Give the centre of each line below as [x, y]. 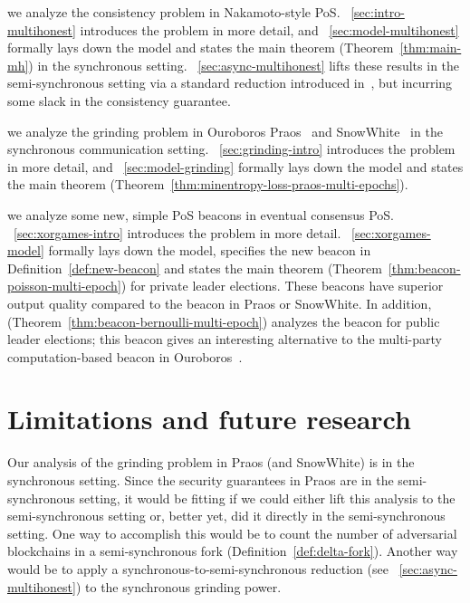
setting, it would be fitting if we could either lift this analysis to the [267, 498]
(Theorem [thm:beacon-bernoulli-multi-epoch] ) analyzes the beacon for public [224, 321]
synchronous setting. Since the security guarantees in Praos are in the [201, 480]
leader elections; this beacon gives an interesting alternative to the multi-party [225, 339]
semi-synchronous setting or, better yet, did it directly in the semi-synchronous [226, 516]
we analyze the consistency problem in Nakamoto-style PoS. [174, 12]
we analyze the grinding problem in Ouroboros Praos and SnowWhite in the [225, 131]
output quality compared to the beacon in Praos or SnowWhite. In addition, [220, 303]
